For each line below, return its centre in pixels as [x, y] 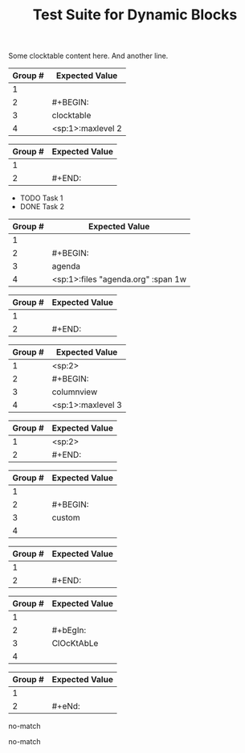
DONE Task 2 [42, 207]
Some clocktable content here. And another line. [88, 56]
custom [66, 518]
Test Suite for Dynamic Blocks [135, 15]
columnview [75, 392]
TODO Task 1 [41, 198]
